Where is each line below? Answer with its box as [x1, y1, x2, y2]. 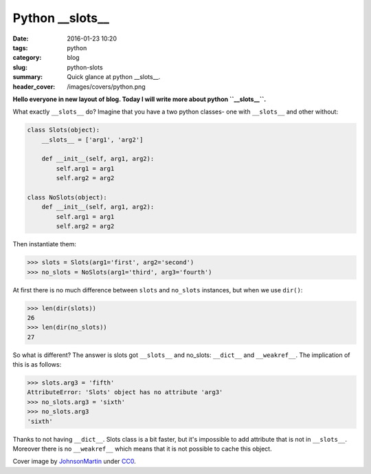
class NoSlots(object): [27, 193, 108, 201]
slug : [12, 63, 27, 72]
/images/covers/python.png [67, 83, 146, 91]
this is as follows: [12, 360, 62, 369]
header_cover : [12, 83, 56, 91]
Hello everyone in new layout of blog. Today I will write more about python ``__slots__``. [12, 95, 267, 103]
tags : [12, 43, 28, 52]
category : [12, 54, 42, 62]
